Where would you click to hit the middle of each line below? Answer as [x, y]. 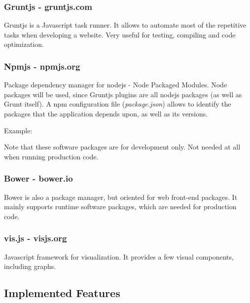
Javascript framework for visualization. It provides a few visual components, [119, 256]
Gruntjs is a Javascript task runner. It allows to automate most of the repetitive [125, 25]
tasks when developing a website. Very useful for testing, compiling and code [120, 34]
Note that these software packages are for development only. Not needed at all [122, 147]
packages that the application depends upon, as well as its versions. [106, 114]
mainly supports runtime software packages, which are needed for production [120, 207]
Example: [18, 130]
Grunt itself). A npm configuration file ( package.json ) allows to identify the [118, 104]
